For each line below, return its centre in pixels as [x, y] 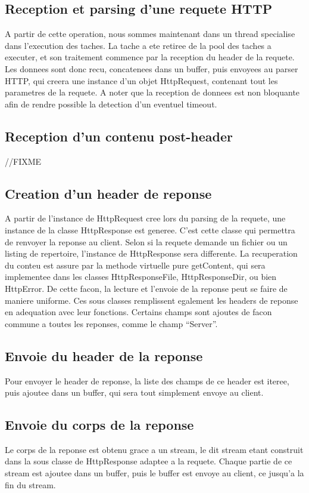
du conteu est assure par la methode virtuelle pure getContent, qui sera [135, 265]
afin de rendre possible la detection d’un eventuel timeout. [111, 104]
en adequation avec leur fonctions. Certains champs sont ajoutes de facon [138, 312]
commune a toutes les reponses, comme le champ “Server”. [111, 323]
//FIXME [23, 161]
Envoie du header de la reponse [104, 355]
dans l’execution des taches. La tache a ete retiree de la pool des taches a [138, 45]
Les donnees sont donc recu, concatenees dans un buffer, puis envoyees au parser [152, 68]
